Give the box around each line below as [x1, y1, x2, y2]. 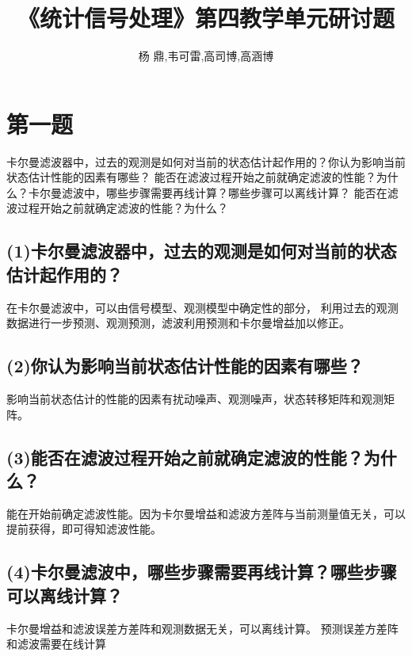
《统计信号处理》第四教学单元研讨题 [17, 2, 395, 34]
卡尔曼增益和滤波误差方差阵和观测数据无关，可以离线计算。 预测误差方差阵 [6, 620, 399, 636]
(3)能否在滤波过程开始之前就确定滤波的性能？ [6, 444, 364, 469]
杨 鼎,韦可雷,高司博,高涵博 [138, 48, 274, 64]
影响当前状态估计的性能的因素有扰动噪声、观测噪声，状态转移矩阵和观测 [6, 391, 383, 407]
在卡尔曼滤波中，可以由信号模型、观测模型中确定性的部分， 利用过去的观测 [6, 299, 399, 315]
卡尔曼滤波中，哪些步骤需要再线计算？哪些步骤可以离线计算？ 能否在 [28, 184, 387, 200]
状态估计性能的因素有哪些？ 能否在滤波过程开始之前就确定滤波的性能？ [6, 169, 376, 185]
